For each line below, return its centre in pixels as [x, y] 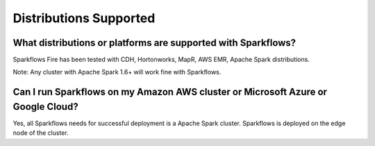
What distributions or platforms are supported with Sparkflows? [155, 43]
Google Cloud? [46, 107]
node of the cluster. [41, 133]
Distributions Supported [84, 18]
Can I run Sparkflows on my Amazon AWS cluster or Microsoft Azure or [170, 92]
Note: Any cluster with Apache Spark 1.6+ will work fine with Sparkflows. [117, 72]
